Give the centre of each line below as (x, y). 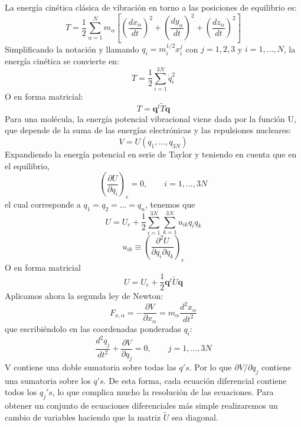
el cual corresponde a (43, 204)
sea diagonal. (195, 417)
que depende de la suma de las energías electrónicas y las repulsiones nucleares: (148, 130)
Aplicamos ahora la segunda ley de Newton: (84, 296)
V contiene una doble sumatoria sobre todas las (91, 367)
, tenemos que (170, 204)
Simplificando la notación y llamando (72, 49)
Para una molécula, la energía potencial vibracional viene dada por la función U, (150, 118)
